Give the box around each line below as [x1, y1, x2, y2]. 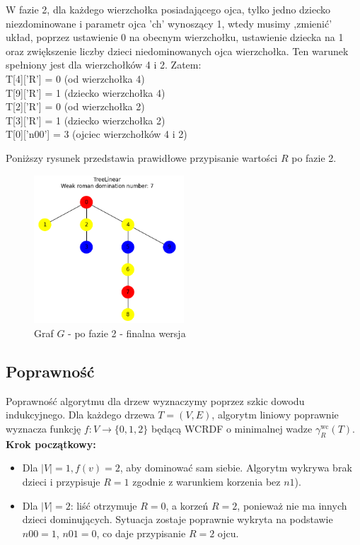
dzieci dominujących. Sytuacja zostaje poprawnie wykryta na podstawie [22, 512, 333, 527]
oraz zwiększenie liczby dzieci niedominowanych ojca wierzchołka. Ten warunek [6, 43, 349, 58]
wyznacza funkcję [6, 421, 81, 435]
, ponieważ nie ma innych [237, 498, 347, 512]
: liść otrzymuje [70, 498, 137, 512]
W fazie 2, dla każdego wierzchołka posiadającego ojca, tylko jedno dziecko [6, 2, 331, 16]
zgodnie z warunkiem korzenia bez [132, 474, 281, 488]
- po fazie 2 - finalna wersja [68, 325, 186, 340]
